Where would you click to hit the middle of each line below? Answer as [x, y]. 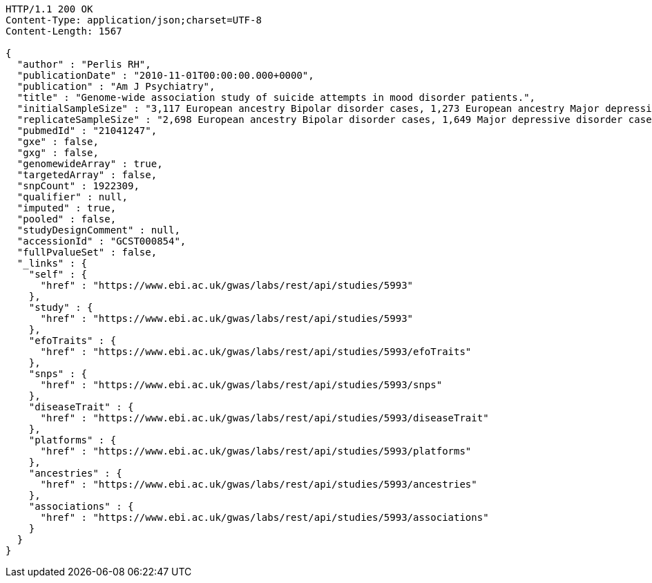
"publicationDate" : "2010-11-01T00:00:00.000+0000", [165, 75]
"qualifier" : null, [73, 197]
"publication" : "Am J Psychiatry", [116, 86]
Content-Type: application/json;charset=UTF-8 [134, 20]
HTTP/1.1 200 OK [49, 9]
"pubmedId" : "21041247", [87, 131]
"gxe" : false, [58, 142]
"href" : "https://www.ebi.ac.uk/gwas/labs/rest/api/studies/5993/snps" [241, 385]
